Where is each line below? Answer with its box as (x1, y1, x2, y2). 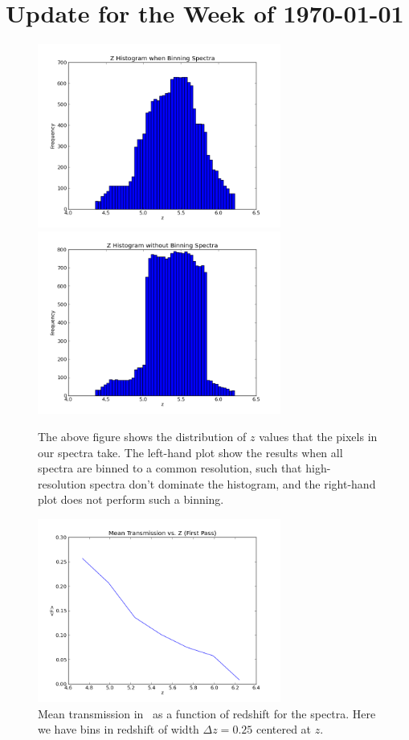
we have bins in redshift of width (38, 721, 199, 738)
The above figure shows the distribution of (38, 428, 247, 445)
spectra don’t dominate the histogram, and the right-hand (89, 475, 376, 492)
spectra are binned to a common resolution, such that (38, 460, 302, 476)
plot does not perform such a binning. (38, 491, 224, 508)
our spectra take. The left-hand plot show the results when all (38, 444, 343, 460)
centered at (256, 721, 312, 738)
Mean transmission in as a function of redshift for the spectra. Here (38, 705, 376, 722)
